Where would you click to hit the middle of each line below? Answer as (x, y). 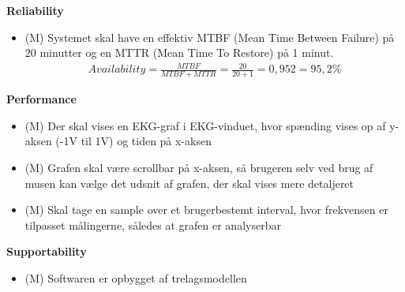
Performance (41, 99)
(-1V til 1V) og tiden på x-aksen (133, 141)
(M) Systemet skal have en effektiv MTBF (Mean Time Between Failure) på (210, 37)
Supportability (47, 251)
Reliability (35, 10)
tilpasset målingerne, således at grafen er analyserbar (153, 225)
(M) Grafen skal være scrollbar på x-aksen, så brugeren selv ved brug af (199, 167)
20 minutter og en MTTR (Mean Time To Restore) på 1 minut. (179, 52)
